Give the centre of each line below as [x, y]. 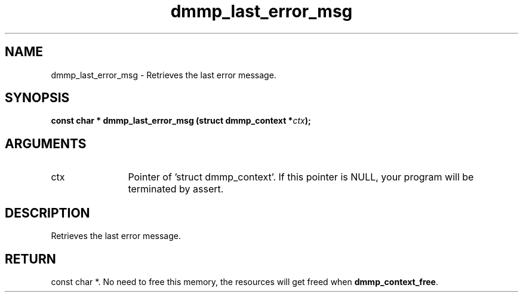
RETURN [30, 259]
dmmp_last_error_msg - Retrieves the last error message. [164, 75]
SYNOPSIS [37, 98]
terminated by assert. [176, 189]
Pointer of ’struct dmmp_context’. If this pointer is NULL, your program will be [301, 177]
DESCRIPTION [47, 213]
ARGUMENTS [46, 143]
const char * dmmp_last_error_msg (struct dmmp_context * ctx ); [181, 121]
